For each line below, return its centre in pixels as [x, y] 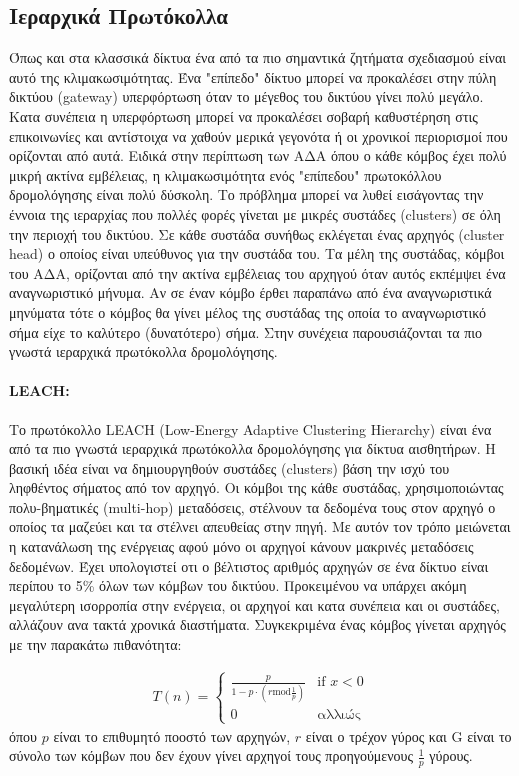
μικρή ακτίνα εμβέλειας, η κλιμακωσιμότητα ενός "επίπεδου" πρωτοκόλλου [225, 174]
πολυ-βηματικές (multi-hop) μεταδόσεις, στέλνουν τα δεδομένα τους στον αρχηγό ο [252, 506]
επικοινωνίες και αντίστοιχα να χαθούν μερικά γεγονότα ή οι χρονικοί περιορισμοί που [258, 135]
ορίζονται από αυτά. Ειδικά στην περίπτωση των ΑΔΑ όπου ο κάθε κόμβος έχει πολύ [258, 155]
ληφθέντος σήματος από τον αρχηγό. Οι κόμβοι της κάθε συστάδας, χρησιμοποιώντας [256, 487]
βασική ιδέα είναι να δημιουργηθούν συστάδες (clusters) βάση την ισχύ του [229, 467]
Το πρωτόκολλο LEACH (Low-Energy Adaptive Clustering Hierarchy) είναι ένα [250, 428]
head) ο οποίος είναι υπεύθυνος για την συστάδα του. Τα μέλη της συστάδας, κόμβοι [257, 253]
